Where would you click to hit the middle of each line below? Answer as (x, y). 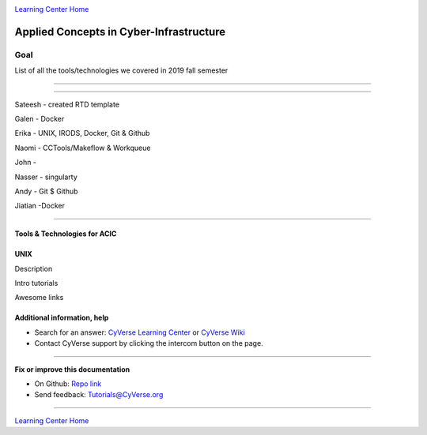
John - (26, 163)
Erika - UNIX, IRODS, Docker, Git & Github (82, 133)
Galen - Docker (40, 118)
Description (34, 268)
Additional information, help (62, 318)
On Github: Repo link (68, 384)
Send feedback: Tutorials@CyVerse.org (99, 395)
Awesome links (39, 298)
